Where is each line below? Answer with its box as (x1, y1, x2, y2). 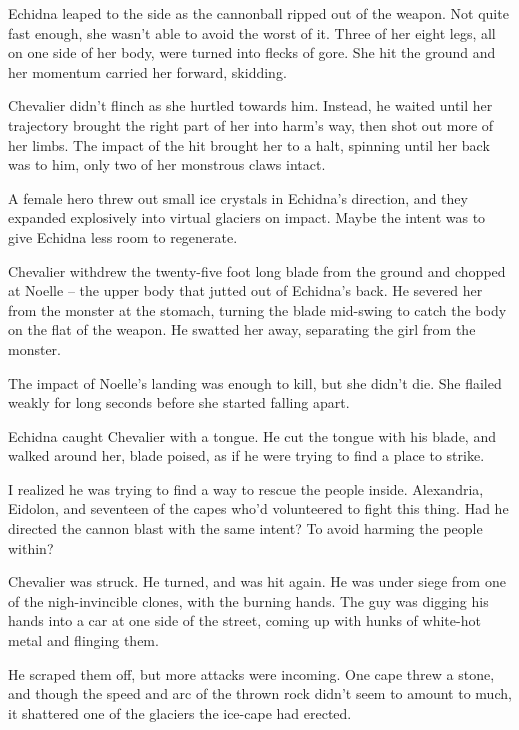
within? (8, 537, 54, 558)
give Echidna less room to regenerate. (8, 226, 238, 247)
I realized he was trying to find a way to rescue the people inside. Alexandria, (8, 478, 484, 499)
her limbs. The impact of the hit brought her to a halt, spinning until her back (8, 134, 490, 155)
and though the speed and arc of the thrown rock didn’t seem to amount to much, (8, 683, 512, 704)
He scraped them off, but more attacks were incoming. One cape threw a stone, (8, 663, 495, 684)
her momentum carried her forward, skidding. (8, 61, 287, 82)
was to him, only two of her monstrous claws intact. (8, 154, 326, 175)
